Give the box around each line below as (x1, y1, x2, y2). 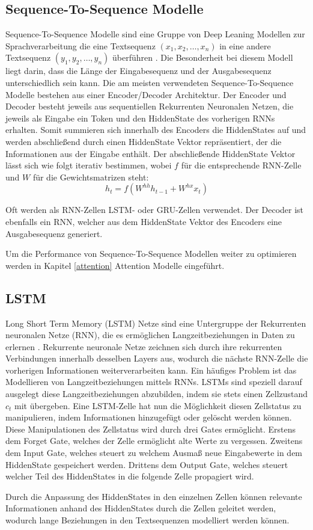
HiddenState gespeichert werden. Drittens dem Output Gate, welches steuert (5, 458, 288, 470)
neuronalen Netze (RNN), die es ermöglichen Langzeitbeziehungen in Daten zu (5, 328, 295, 341)
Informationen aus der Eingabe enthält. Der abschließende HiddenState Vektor (5, 147, 296, 159)
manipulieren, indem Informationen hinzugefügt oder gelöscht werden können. (5, 411, 292, 424)
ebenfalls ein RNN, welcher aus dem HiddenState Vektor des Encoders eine (5, 215, 282, 227)
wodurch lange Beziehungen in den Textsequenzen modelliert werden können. (5, 514, 290, 526)
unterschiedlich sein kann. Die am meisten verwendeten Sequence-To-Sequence (5, 76, 294, 88)
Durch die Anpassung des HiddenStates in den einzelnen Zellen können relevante (5, 490, 302, 502)
